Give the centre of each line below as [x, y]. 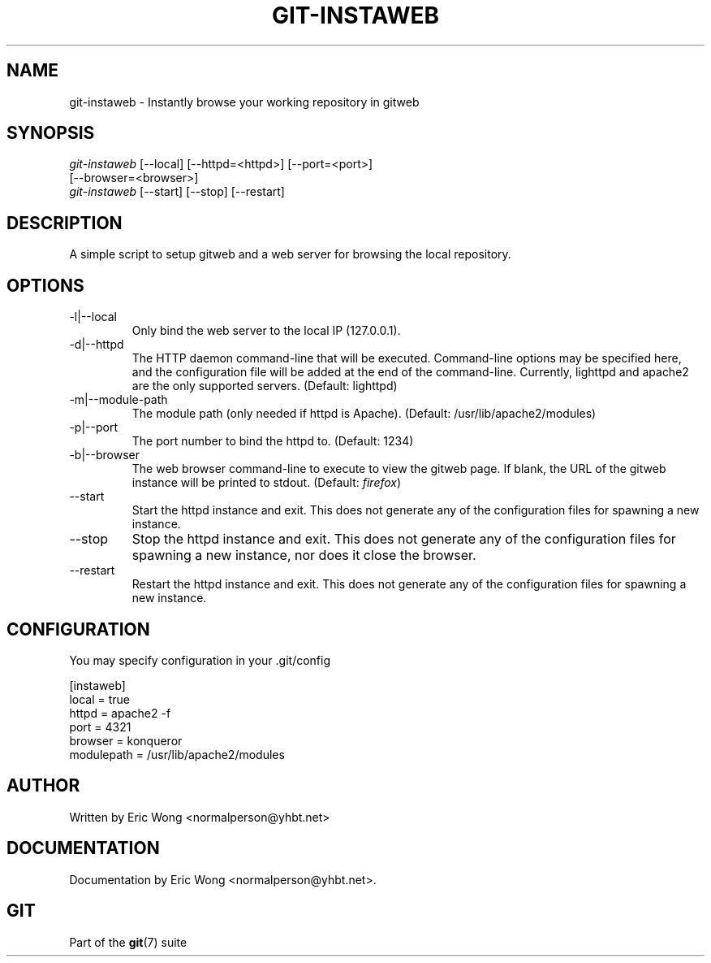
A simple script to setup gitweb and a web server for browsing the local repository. [290, 254]
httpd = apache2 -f [120, 713]
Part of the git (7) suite [128, 942]
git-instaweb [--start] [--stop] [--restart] [177, 192]
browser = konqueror [126, 740]
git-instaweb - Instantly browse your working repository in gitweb [244, 102]
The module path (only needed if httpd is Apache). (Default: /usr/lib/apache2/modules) [364, 414]
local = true [99, 699]
